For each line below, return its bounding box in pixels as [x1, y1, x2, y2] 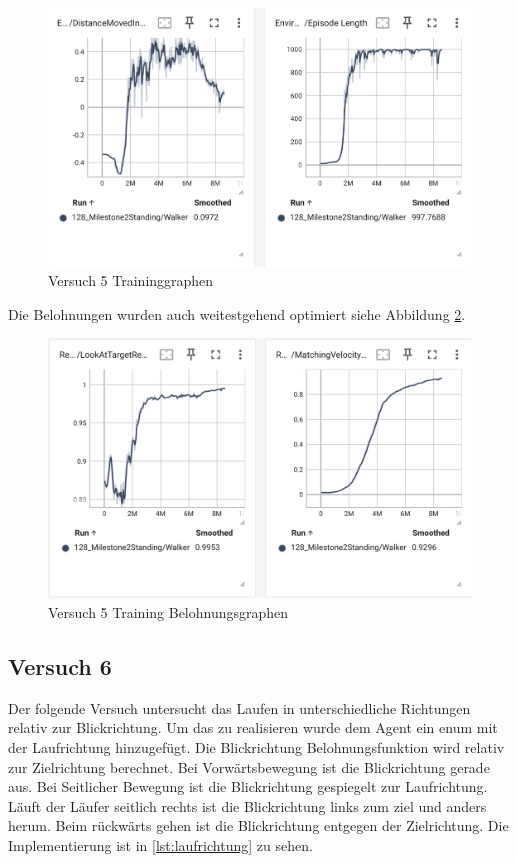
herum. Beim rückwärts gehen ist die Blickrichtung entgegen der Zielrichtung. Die [8, 815, 509, 836]
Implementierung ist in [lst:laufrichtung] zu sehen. [8, 834, 313, 855]
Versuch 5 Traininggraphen [48, 270, 214, 291]
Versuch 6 [8, 651, 112, 682]
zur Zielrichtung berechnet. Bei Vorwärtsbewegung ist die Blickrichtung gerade [8, 756, 490, 777]
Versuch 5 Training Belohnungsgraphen [48, 602, 289, 623]
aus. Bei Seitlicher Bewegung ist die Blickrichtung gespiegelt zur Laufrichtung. [8, 776, 488, 797]
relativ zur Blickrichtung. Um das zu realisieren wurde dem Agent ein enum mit [8, 717, 498, 738]
